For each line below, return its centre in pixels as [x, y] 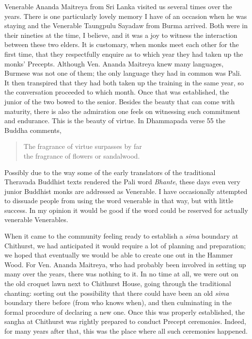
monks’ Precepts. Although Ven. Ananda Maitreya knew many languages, [114, 63]
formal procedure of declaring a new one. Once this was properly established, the [125, 312]
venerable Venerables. [36, 219]
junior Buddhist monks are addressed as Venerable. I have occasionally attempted [126, 191]
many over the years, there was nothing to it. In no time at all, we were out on [121, 274]
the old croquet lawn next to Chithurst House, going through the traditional [118, 283]
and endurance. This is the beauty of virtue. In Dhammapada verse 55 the [115, 121]
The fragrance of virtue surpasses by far [83, 146]
